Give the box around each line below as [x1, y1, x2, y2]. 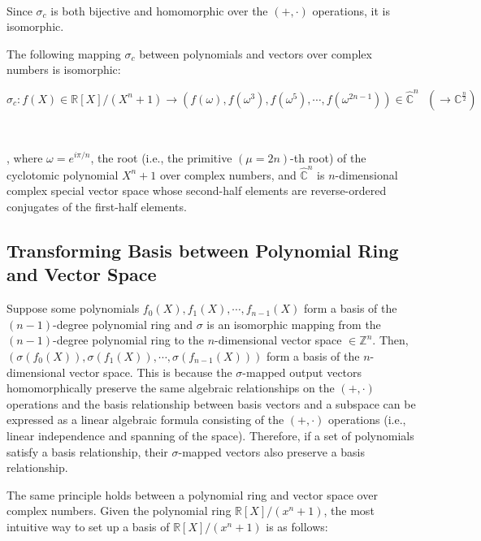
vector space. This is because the [69, 363, 232, 380]
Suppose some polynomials [6, 300, 140, 317]
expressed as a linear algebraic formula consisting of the [6, 411, 284, 428]
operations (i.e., [328, 411, 406, 428]
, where [6, 149, 43, 166]
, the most [323, 502, 375, 519]
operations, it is [312, 2, 390, 19]
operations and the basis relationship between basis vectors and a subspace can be [6, 395, 416, 412]
